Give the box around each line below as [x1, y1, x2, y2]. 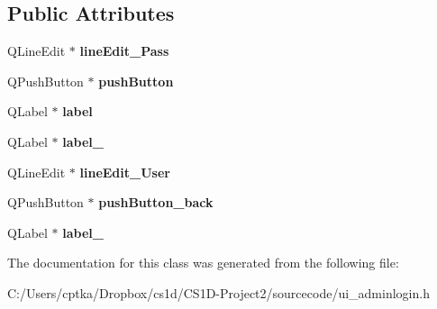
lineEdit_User [79, 162, 170, 181]
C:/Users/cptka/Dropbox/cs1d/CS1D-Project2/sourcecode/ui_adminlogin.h [7, 283, 430, 302]
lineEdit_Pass [79, 41, 169, 60]
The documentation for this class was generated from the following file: [7, 253, 399, 272]
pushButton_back [98, 193, 214, 212]
